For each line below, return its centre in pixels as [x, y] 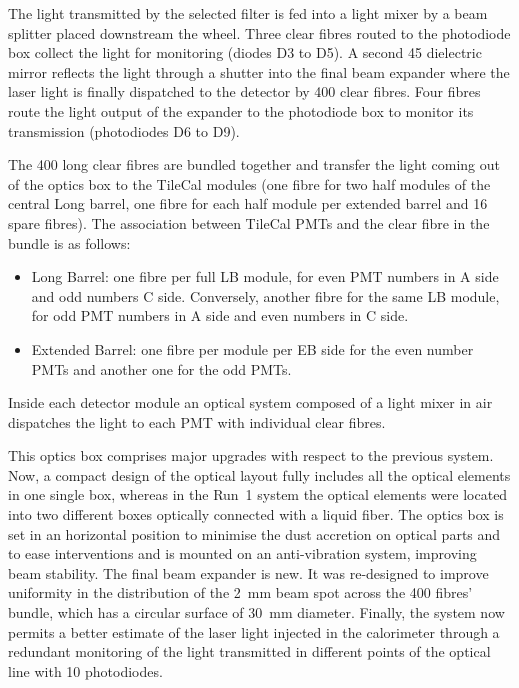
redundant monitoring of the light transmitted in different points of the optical [249, 651]
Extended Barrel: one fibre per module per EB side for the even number [252, 348]
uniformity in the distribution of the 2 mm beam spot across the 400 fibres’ [240, 592]
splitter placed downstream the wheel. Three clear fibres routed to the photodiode [259, 32]
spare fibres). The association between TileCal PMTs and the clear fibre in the [249, 222]
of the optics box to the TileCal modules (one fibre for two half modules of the [249, 183]
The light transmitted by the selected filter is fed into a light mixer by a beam [248, 13]
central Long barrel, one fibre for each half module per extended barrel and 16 [248, 203]
